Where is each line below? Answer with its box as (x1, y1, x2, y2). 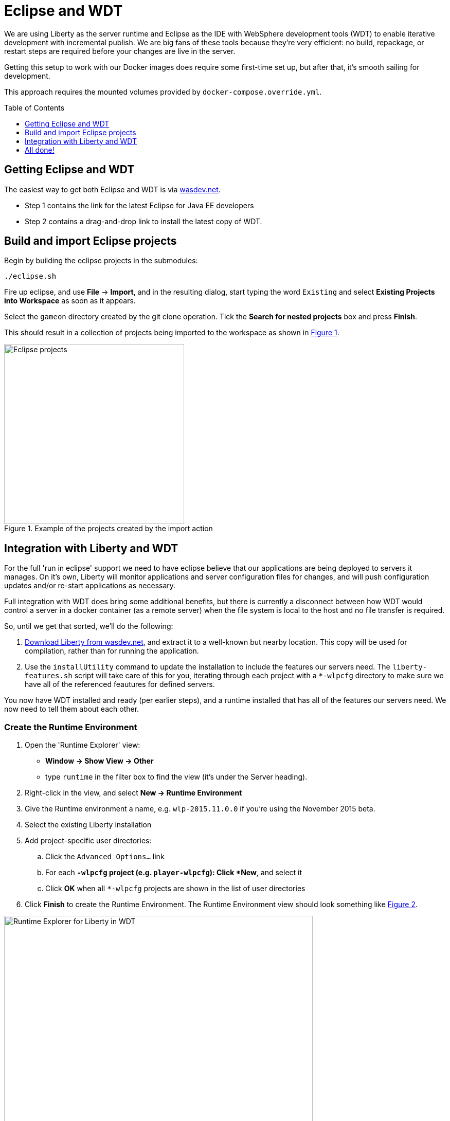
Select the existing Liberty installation (25, 820, 152, 829)
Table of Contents (4, 103, 65, 112)
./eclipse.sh (4, 272, 57, 281)
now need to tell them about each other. (4, 704, 139, 714)
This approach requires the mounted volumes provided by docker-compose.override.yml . (4, 87, 322, 96)
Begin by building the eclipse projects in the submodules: (4, 256, 198, 265)
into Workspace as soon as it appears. (4, 296, 136, 305)
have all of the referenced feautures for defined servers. (25, 680, 215, 689)
